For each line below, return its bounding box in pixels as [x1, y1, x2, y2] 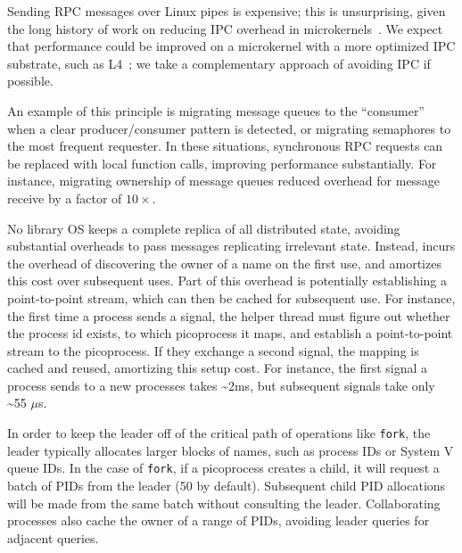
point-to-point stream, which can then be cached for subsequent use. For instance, [7, 288, 456, 307]
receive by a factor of [7, 188, 122, 207]
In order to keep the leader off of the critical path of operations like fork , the [7, 424, 431, 442]
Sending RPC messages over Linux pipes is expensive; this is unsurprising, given [7, 2, 446, 20]
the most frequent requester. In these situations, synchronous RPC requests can [7, 136, 443, 155]
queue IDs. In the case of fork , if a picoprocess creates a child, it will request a [7, 458, 440, 477]
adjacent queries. [7, 528, 99, 547]
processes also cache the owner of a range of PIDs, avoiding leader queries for [7, 511, 430, 530]
